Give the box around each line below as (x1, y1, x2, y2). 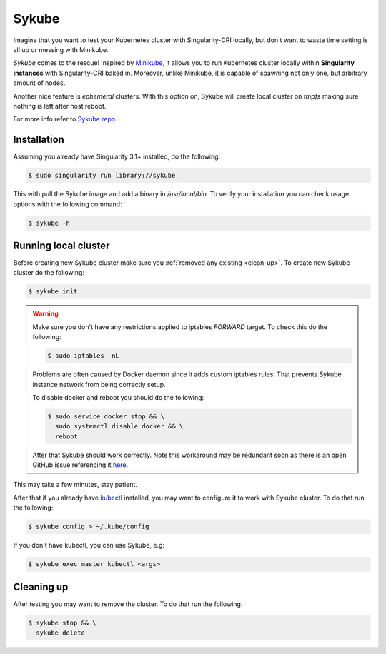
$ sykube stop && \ (28, 618, 96, 627)
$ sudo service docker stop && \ (47, 412, 164, 421)
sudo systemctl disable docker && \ (54, 422, 184, 431)
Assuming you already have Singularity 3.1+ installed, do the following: (13, 152, 221, 161)
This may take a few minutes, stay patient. (13, 481, 137, 489)
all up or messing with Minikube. (13, 45, 109, 54)
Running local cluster (13, 239, 110, 251)
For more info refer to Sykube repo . (13, 115, 117, 124)
